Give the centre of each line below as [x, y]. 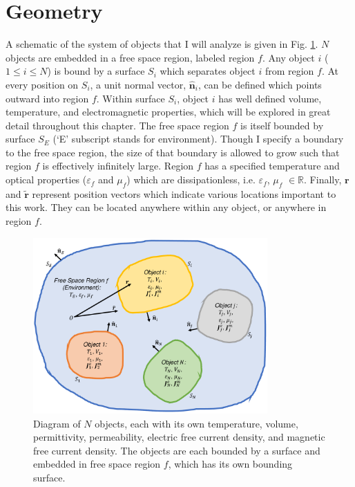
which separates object [208, 71]
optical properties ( [46, 180]
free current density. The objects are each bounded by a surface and [177, 450]
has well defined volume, [270, 98]
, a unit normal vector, [138, 84]
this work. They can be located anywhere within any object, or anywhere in [166, 207]
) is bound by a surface [96, 71]
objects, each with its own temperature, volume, [196, 423]
